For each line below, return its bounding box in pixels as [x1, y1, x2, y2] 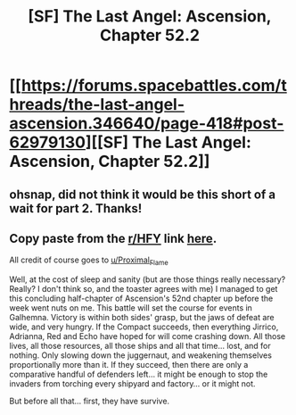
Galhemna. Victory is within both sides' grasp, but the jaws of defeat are [9, 312, 275, 323]
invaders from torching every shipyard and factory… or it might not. [9, 378, 256, 389]
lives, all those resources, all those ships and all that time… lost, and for [9, 341, 272, 352]
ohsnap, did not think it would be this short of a [9, 187, 276, 202]
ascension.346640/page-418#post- [9, 113, 284, 134]
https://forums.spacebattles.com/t [21, 76, 287, 95]
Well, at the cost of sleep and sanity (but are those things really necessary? [9, 274, 286, 285]
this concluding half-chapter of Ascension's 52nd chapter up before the [9, 293, 274, 304]
